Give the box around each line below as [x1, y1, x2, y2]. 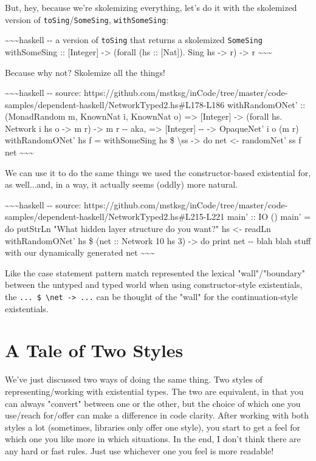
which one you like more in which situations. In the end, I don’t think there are [5, 432, 301, 445]
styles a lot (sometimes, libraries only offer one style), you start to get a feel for [5, 420, 300, 433]
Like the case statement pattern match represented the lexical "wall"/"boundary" [5, 266, 305, 279]
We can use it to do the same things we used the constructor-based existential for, [5, 166, 311, 179]
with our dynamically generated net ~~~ [5, 246, 155, 259]
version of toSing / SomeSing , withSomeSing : [5, 13, 169, 26]
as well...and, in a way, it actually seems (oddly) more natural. [5, 178, 238, 191]
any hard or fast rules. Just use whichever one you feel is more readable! [5, 444, 274, 457]
